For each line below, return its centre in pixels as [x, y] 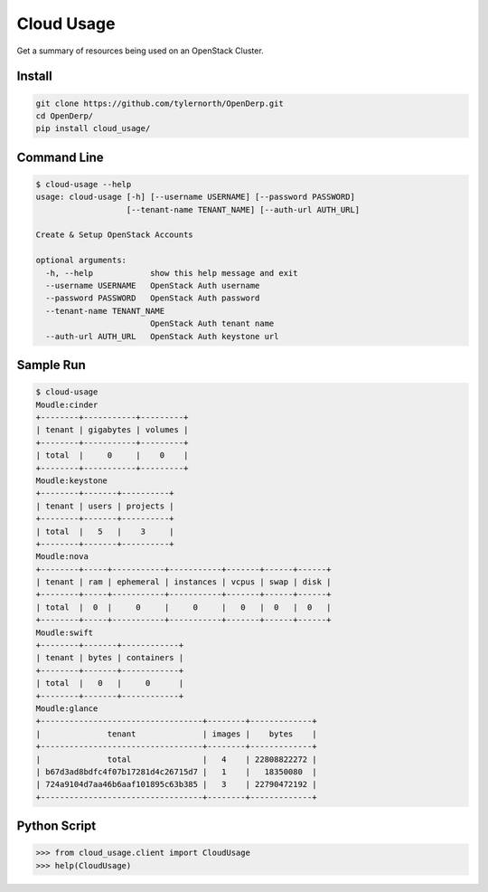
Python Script [56, 826]
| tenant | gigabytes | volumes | [112, 430]
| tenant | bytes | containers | [110, 658]
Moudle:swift [65, 632]
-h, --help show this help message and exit [172, 273]
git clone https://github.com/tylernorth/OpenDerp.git [160, 103]
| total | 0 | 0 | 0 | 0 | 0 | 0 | [183, 607]
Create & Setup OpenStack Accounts [114, 235]
